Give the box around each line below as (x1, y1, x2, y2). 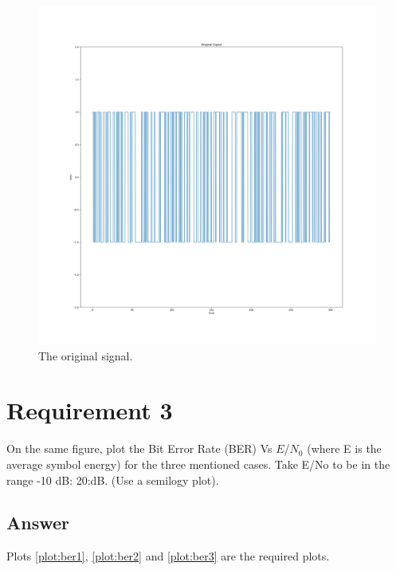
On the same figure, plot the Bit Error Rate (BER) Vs (6, 440, 272, 457)
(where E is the (307, 440, 382, 457)
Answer (6, 510, 70, 535)
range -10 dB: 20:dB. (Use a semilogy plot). (6, 471, 219, 488)
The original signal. (38, 347, 133, 364)
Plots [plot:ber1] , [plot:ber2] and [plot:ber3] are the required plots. (6, 548, 330, 564)
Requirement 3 (6, 394, 173, 427)
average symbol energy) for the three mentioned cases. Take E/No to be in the (6, 455, 390, 472)
